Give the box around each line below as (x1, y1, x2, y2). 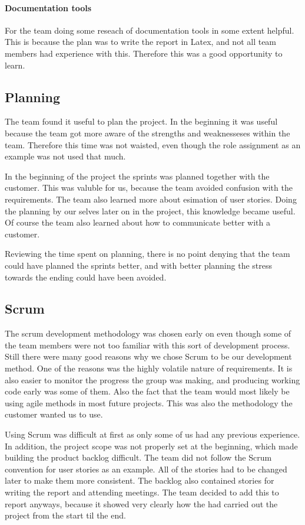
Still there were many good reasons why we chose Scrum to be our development (5, 350, 292, 363)
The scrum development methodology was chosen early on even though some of (5, 327, 291, 340)
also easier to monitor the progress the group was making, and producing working (5, 373, 300, 386)
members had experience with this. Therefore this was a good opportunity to (5, 47, 283, 59)
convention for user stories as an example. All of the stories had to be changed (5, 462, 287, 475)
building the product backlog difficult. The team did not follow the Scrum (5, 451, 272, 464)
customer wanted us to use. (5, 408, 103, 420)
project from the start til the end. (5, 509, 126, 521)
